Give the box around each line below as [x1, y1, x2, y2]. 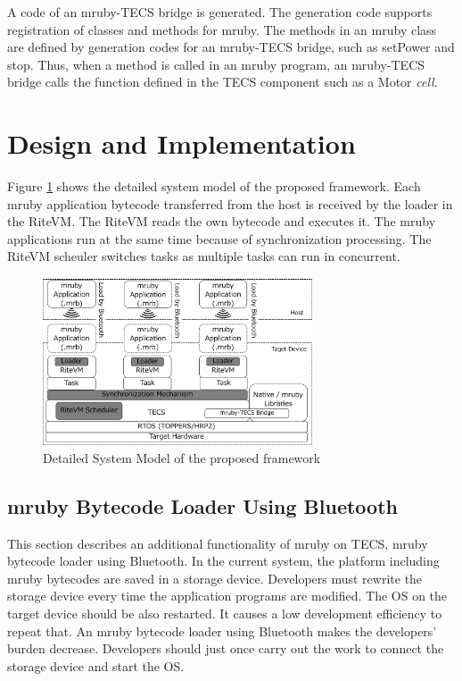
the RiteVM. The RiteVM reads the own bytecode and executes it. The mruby [7, 212, 436, 231]
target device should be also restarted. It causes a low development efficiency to [7, 604, 442, 623]
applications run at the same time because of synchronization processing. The [7, 229, 432, 248]
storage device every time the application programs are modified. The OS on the [7, 586, 448, 605]
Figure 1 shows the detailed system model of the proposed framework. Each [7, 177, 421, 196]
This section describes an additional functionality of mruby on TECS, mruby [7, 534, 428, 552]
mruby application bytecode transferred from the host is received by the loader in [7, 194, 453, 213]
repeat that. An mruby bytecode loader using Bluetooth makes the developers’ [7, 621, 437, 640]
